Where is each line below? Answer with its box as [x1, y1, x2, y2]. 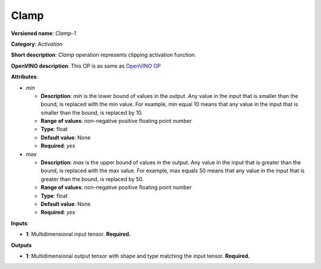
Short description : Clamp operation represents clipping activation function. [11, 51, 196, 59]
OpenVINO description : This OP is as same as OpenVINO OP [11, 62, 161, 69]
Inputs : [11, 220, 29, 227]
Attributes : [11, 73, 39, 80]
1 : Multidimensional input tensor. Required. [26, 230, 131, 238]
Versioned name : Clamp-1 [11, 30, 77, 37]
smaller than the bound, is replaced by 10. [40, 109, 143, 116]
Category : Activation [11, 40, 63, 48]
